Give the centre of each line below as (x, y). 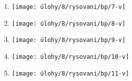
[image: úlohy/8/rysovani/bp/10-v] (70, 57)
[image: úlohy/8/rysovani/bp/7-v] (68, 7)
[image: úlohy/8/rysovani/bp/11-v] (70, 73)
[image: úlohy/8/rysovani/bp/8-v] (68, 23)
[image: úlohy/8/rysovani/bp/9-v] (68, 40)
